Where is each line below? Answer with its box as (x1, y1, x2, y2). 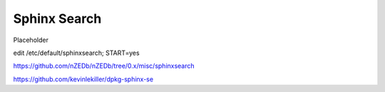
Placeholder (13, 36, 49, 44)
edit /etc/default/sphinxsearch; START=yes (13, 48, 140, 57)
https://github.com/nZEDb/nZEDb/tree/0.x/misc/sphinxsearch (13, 61, 195, 71)
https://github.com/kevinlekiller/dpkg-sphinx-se (13, 75, 153, 83)
